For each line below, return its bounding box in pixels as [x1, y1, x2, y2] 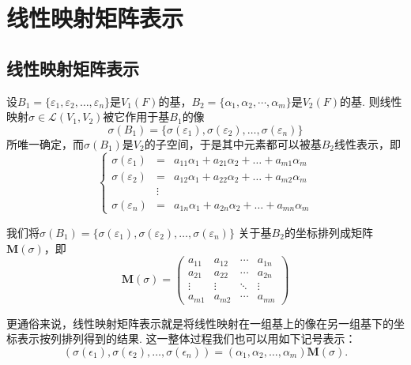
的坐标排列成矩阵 [284, 224, 373, 240]
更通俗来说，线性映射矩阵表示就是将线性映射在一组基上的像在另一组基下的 [6, 314, 394, 331]
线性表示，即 [334, 135, 401, 152]
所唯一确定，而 [6, 135, 84, 152]
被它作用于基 [103, 108, 170, 125]
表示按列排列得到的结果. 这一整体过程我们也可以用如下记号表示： [17, 330, 356, 347]
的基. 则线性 [339, 92, 402, 109]
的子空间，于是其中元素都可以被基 [144, 135, 322, 152]
